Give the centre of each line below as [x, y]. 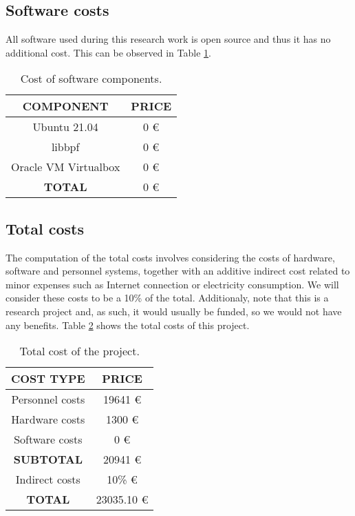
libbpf [65, 147]
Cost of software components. [91, 79]
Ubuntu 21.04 [65, 127]
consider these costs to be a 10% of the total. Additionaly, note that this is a [167, 298]
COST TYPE [48, 379]
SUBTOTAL [48, 459]
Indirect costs [48, 479]
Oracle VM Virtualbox [66, 167]
